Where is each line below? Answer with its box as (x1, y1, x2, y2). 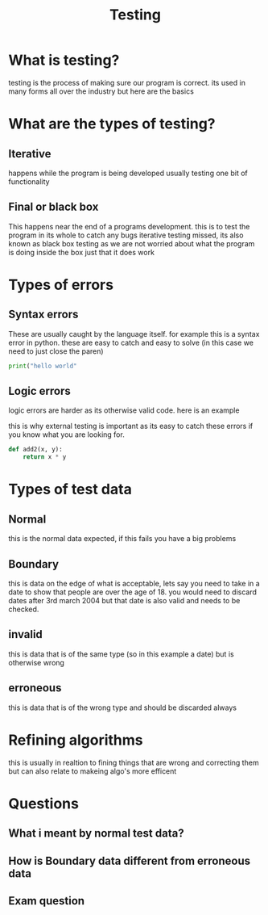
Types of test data (8, 481, 133, 498)
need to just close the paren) (8, 346, 104, 356)
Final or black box (8, 200, 99, 214)
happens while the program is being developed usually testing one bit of (8, 168, 248, 178)
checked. (8, 604, 39, 614)
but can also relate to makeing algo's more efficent (8, 766, 177, 776)
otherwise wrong (8, 657, 64, 667)
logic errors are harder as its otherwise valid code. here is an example (8, 405, 240, 415)
